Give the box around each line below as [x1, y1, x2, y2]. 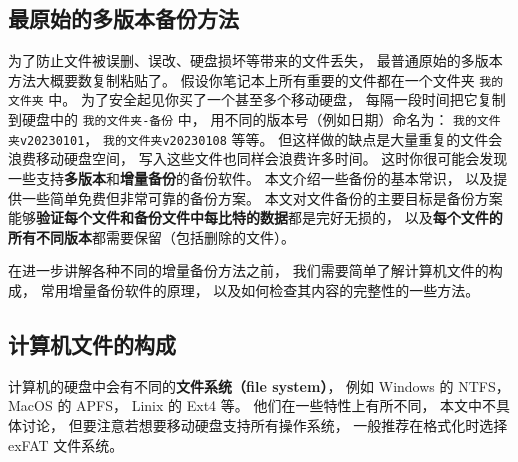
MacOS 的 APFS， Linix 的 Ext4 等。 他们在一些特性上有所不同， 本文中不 [8, 395, 497, 416]
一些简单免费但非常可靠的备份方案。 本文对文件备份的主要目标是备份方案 [21, 187, 503, 208]
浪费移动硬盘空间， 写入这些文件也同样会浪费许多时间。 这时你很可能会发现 [8, 148, 508, 169]
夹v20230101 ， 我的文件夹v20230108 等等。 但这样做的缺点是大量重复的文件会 [8, 128, 503, 149]
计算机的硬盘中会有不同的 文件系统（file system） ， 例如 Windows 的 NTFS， [8, 375, 510, 396]
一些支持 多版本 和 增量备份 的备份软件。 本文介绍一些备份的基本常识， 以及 [8, 168, 494, 189]
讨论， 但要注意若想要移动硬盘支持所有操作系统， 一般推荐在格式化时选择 [21, 414, 508, 435]
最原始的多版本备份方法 [8, 3, 239, 34]
